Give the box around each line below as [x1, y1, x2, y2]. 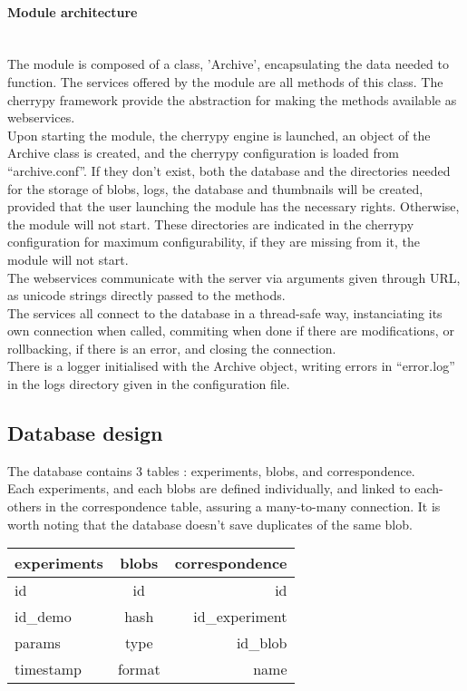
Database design [7, 419, 163, 447]
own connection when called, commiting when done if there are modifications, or [7, 321, 454, 340]
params [15, 632, 61, 654]
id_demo [15, 606, 72, 628]
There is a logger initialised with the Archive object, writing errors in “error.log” [7, 356, 455, 375]
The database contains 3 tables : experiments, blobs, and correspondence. [7, 461, 415, 480]
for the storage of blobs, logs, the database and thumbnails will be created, [7, 179, 423, 198]
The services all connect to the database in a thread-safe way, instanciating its [7, 303, 443, 322]
